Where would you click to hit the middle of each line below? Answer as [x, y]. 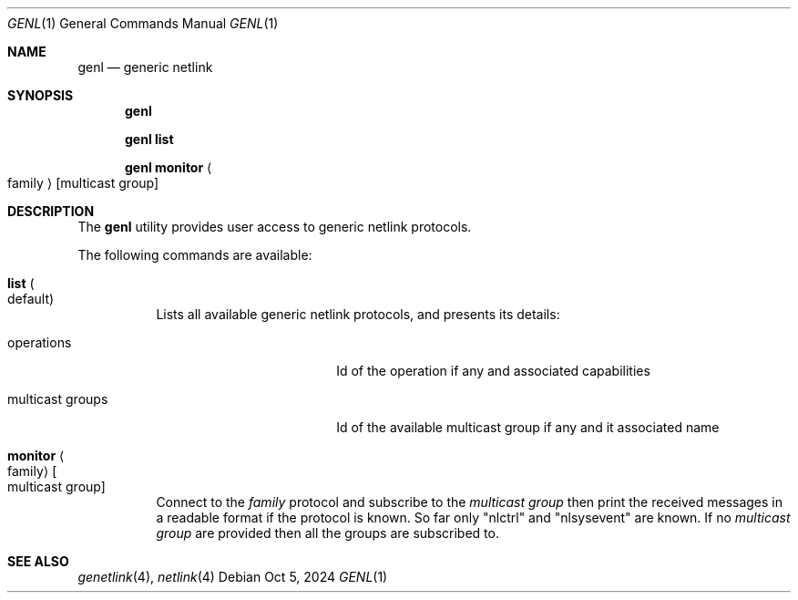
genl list [149, 139]
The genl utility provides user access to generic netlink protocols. [275, 227]
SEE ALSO [38, 561]
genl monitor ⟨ [169, 167]
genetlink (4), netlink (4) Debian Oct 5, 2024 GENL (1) [233, 577]
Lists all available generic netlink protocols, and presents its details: [358, 314]
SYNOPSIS [41, 95]
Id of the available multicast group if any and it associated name [528, 427]
